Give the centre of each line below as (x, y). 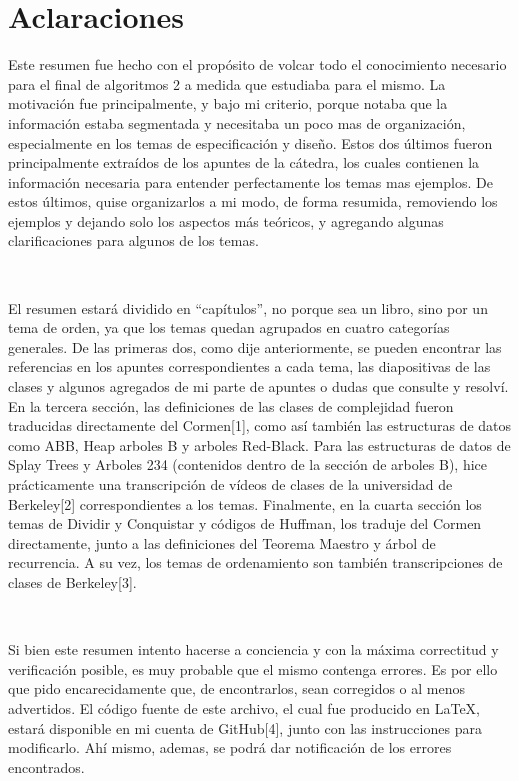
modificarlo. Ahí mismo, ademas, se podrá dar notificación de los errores (230, 747)
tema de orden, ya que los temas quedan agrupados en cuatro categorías (229, 327)
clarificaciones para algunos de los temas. (133, 240)
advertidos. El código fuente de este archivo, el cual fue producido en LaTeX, (244, 707)
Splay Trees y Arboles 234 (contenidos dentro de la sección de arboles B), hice (248, 464)
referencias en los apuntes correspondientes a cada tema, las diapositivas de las (249, 366)
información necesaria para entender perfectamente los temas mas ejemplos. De (250, 181)
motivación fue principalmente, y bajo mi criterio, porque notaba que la (228, 103)
